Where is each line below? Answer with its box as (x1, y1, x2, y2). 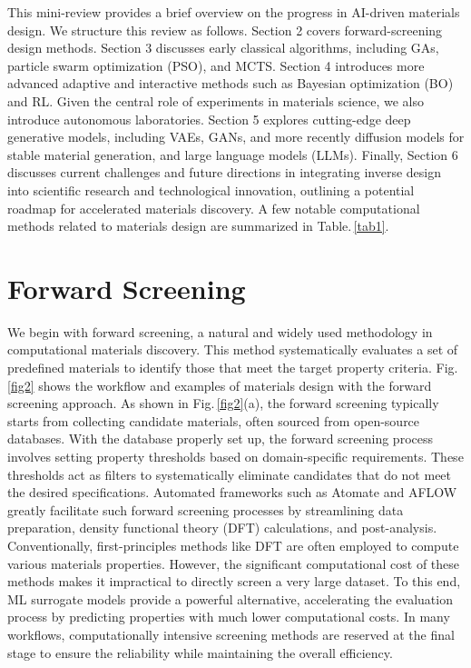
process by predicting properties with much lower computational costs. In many (7, 607, 450, 626)
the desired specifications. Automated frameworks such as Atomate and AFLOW (7, 483, 457, 502)
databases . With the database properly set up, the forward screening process (7, 429, 434, 448)
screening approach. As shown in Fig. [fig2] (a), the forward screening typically (7, 394, 439, 413)
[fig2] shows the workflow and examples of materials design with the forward (7, 375, 432, 394)
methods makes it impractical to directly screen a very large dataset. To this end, (7, 572, 461, 591)
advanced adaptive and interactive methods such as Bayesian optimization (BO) (7, 74, 454, 93)
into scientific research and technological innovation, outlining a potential (7, 180, 415, 199)
